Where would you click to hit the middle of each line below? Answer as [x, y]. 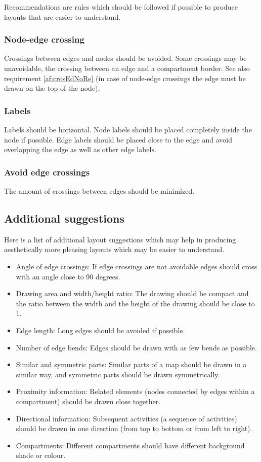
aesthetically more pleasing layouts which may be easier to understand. [114, 249]
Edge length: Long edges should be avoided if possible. [100, 330]
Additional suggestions [64, 218]
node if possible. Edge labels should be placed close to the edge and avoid [118, 139]
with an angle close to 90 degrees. [68, 276]
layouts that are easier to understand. [62, 16]
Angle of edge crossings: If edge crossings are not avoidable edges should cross [137, 266]
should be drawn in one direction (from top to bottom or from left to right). [134, 428]
